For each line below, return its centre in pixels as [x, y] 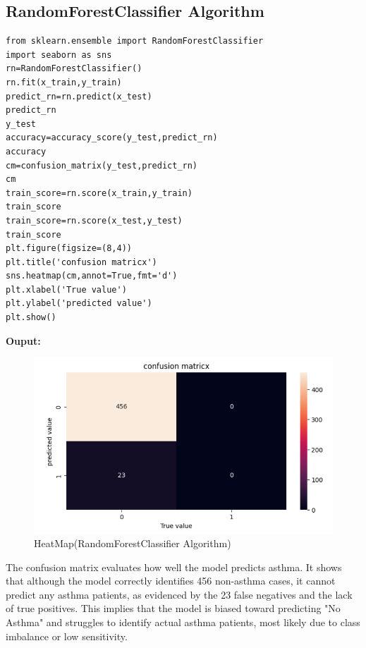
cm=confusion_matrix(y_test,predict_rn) [102, 165]
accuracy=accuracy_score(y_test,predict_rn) [112, 138]
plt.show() [31, 318]
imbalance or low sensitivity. [67, 636]
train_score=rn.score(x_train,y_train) [99, 193]
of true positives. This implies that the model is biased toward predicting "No [173, 608]
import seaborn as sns [59, 55]
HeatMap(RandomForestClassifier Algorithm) [133, 543]
